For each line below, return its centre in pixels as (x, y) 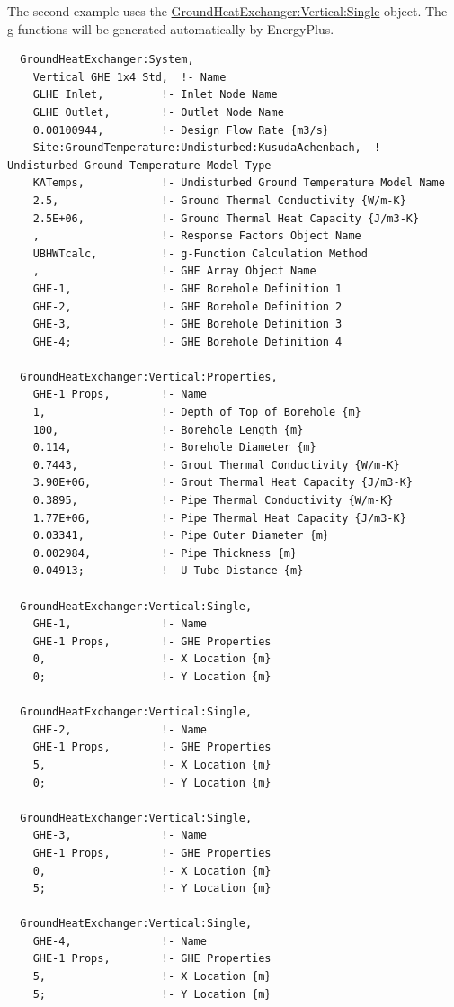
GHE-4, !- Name (120, 941)
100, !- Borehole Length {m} (168, 430)
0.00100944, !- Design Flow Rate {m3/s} (181, 130)
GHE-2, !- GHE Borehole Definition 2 (187, 306)
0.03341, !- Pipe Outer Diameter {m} (181, 536)
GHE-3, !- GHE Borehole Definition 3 (187, 324)
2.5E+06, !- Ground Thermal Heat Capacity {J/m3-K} (226, 218)
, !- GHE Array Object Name (174, 271)
